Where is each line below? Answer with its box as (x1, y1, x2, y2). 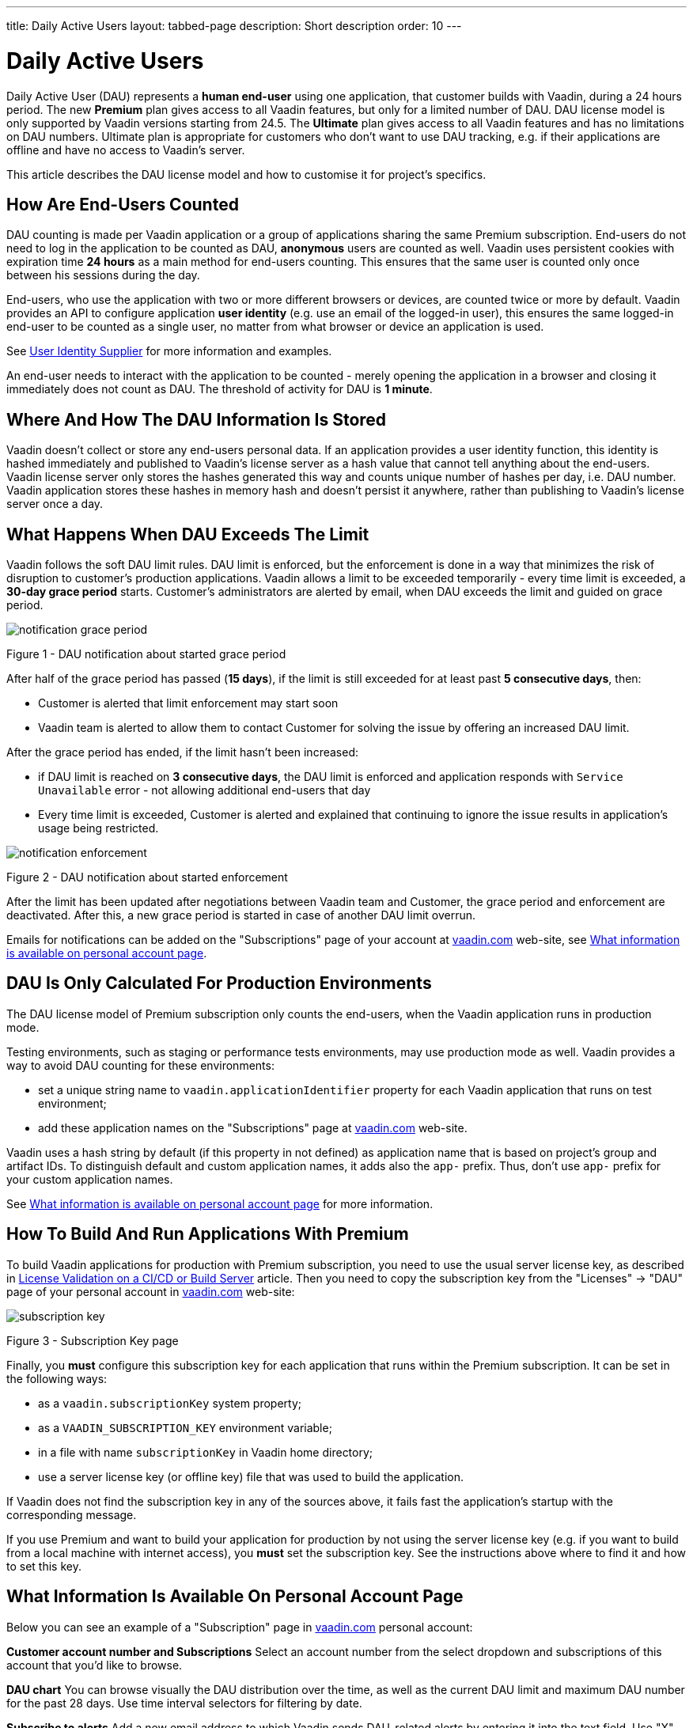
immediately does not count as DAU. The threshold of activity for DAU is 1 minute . (6, 382, 433, 396)
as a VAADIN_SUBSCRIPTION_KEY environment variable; (38, 1420, 332, 1434)
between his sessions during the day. (6, 268, 200, 282)
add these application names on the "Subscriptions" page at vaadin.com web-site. (38, 1120, 468, 1135)
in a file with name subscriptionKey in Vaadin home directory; (38, 1445, 373, 1459)
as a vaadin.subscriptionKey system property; (38, 1396, 302, 1410)
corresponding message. (6, 1507, 137, 1521)
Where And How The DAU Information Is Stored (6, 409, 387, 430)
